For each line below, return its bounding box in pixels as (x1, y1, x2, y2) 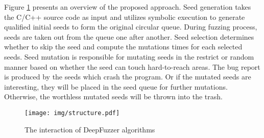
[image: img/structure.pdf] (25, 109, 120, 117)
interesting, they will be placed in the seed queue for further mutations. (4, 81, 228, 92)
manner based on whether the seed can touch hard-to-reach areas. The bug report (4, 61, 260, 72)
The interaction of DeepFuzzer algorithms (25, 124, 155, 134)
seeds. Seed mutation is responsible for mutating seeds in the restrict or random (4, 51, 254, 62)
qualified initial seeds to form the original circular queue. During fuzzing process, (4, 21, 257, 32)
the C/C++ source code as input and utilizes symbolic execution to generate (4, 11, 245, 22)
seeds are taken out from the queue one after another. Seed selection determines (4, 31, 254, 42)
